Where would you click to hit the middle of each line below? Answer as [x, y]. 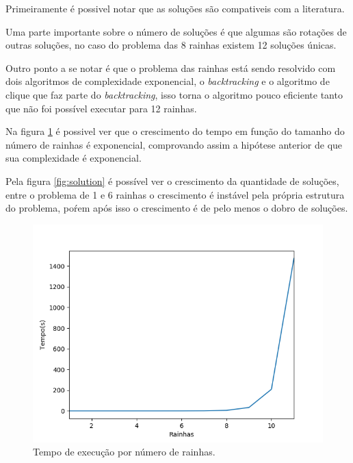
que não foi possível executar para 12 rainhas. [101, 108]
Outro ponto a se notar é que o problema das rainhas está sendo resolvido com [171, 67]
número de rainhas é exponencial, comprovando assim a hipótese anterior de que [174, 144]
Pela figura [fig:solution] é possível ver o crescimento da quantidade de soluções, [172, 180]
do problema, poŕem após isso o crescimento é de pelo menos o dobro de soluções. [177, 208]
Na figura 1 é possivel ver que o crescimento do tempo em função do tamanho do [175, 131]
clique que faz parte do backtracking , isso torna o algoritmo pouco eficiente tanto [174, 94]
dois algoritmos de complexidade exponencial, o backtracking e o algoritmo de [168, 81]
